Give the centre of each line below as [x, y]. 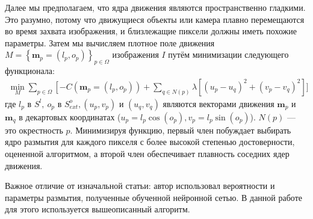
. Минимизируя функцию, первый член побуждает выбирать [181, 130]
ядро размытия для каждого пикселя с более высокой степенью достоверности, [150, 142]
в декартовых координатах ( [70, 116]
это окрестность [34, 130]
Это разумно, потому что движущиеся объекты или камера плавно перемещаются [155, 19]
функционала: [30, 71]
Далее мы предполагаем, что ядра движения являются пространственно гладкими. [155, 7]
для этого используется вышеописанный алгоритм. [98, 209]
